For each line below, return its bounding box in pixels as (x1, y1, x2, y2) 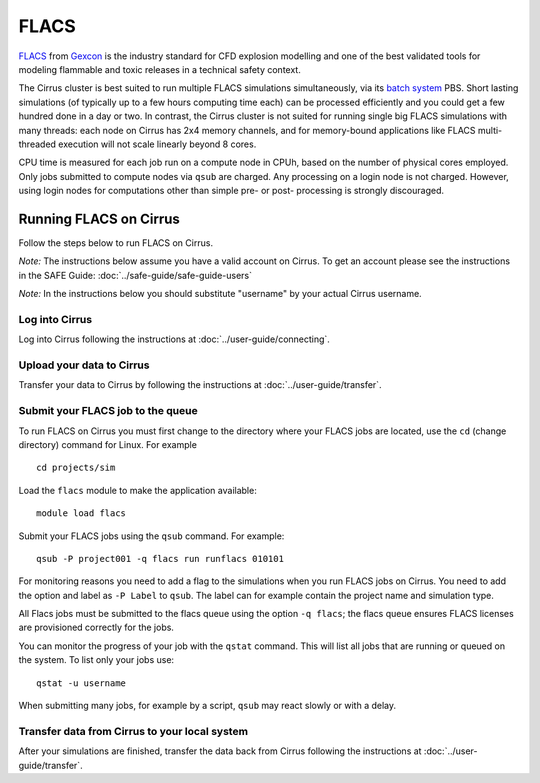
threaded (18, 138, 57, 150)
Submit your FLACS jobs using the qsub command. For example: (18, 530, 285, 542)
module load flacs (36, 508, 127, 519)
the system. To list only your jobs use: (18, 654, 175, 666)
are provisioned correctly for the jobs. (18, 621, 175, 634)
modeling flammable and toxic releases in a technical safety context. (18, 63, 302, 75)
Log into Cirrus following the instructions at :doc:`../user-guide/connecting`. (18, 333, 330, 345)
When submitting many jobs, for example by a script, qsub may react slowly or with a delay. (18, 700, 397, 712)
